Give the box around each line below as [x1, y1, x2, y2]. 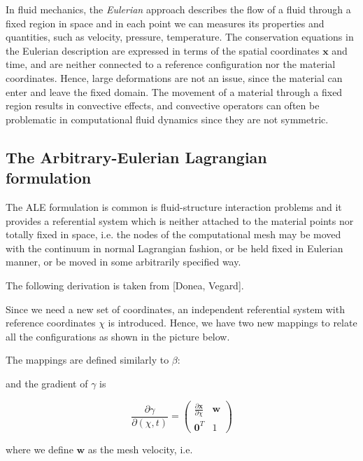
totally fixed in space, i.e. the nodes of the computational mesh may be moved [6, 227, 341, 242]
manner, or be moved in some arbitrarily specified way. [6, 254, 241, 269]
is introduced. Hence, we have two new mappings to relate [108, 315, 357, 330]
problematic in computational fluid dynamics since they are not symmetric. [6, 111, 329, 126]
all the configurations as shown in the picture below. [6, 329, 230, 343]
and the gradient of [6, 376, 88, 390]
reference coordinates [6, 315, 96, 330]
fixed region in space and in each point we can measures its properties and [6, 15, 325, 30]
